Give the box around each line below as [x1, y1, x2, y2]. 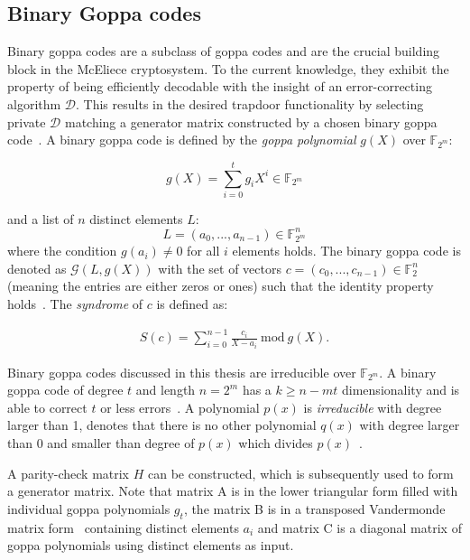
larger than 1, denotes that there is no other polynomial [7, 415, 317, 434]
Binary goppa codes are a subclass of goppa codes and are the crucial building [7, 42, 440, 61]
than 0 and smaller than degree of [7, 434, 195, 453]
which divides [238, 434, 313, 453]
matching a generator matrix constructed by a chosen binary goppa [64, 112, 438, 131]
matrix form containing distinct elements [7, 518, 239, 537]
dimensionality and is [342, 380, 460, 399]
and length [135, 380, 196, 399]
